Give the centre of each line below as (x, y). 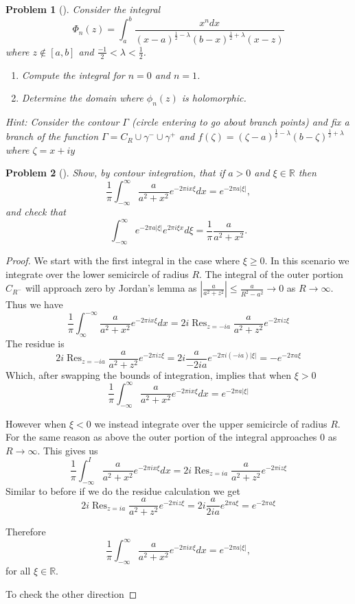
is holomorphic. (214, 98)
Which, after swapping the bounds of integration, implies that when (149, 374)
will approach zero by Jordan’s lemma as (111, 288)
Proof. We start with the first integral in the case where (123, 260)
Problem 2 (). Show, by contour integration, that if (115, 173)
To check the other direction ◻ (71, 593)
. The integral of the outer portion (271, 274)
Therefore (26, 532)
